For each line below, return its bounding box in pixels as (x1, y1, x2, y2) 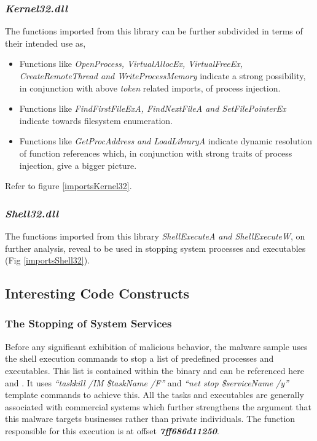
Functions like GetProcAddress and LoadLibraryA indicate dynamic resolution (19, 135, 313, 147)
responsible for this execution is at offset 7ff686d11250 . (5, 424, 219, 437)
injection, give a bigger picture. (19, 158, 137, 171)
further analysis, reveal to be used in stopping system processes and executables (5, 241, 306, 254)
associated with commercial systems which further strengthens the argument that (5, 400, 311, 413)
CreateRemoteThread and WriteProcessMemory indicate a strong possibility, (19, 69, 306, 82)
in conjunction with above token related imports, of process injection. (19, 81, 281, 94)
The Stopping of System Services (5, 316, 172, 331)
